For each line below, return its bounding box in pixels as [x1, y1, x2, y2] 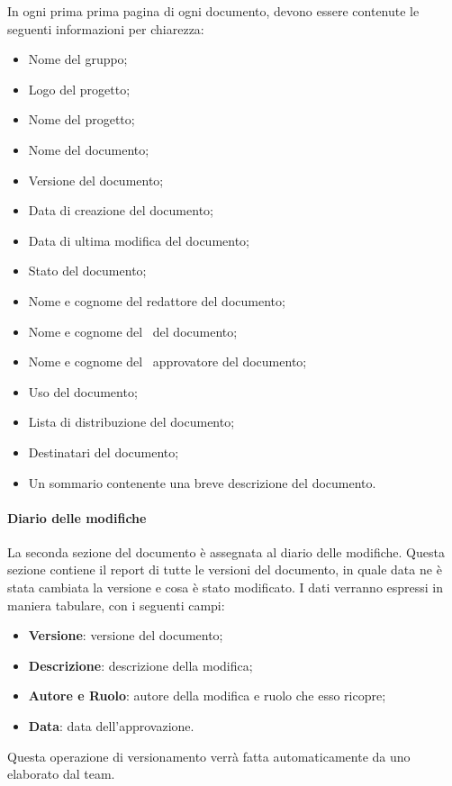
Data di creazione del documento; [28, 201, 213, 220]
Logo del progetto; [28, 79, 131, 98]
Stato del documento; [28, 261, 147, 280]
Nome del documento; [28, 140, 149, 158]
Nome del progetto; [28, 110, 135, 129]
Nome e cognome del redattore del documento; [28, 291, 285, 310]
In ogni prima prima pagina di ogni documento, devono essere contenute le [7, 2, 420, 20]
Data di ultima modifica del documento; [28, 230, 250, 249]
